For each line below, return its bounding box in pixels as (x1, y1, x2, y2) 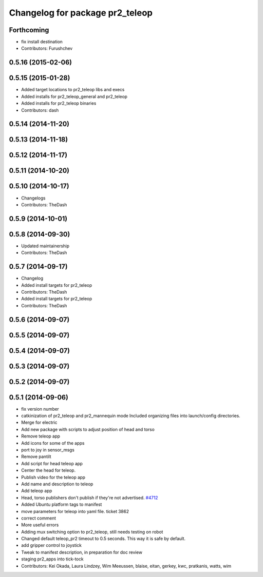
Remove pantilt (21, 454, 52, 459)
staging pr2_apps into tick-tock (21, 556, 84, 562)
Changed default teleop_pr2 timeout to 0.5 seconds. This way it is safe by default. (21, 536, 186, 541)
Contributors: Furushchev (21, 45, 73, 51)
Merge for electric (21, 419, 57, 425)
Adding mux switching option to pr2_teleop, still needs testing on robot (21, 529, 163, 535)
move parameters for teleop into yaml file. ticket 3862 (21, 508, 129, 514)
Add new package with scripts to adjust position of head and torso (21, 426, 155, 432)
